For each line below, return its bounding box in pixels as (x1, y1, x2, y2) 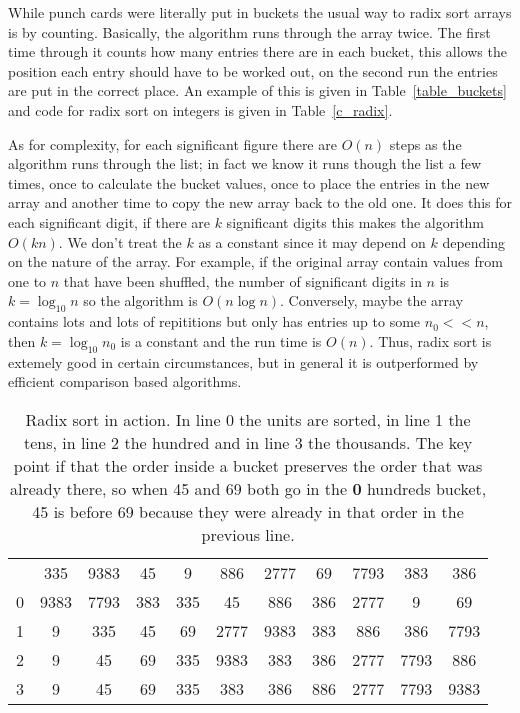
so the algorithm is (83, 290, 198, 311)
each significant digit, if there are (8, 211, 210, 232)
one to (8, 270, 47, 291)
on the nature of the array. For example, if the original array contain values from (8, 251, 503, 272)
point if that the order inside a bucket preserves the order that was (13, 453, 483, 477)
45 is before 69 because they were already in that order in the (32, 499, 464, 523)
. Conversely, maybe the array (280, 290, 464, 311)
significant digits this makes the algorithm (226, 211, 485, 232)
